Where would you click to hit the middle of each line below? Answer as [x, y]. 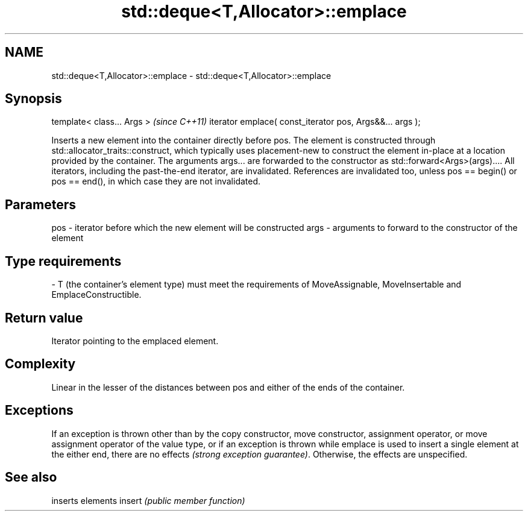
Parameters [40, 204]
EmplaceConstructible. [96, 295]
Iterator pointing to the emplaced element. [135, 341]
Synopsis [33, 99]
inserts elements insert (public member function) [148, 500]
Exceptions [39, 411]
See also [31, 477]
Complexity [40, 364]
